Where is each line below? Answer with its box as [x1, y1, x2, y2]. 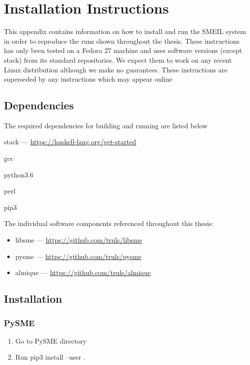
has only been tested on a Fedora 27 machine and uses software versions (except [4, 45, 242, 55]
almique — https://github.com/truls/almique [15, 267, 151, 278]
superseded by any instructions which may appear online [4, 74, 172, 84]
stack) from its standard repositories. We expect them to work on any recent [4, 54, 232, 65]
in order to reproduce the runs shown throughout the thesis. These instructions [4, 35, 240, 46]
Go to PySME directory [15, 335, 87, 346]
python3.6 [4, 169, 33, 179]
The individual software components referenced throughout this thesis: [4, 218, 214, 228]
